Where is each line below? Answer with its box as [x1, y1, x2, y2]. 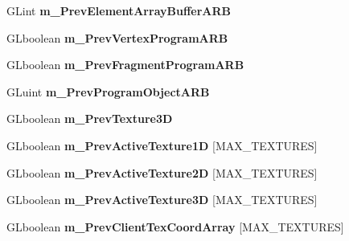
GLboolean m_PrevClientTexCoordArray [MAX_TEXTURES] [6, 218, 344, 235]
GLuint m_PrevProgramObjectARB [6, 83, 210, 100]
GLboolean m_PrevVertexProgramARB [6, 29, 228, 46]
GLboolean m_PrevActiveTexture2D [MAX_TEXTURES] [6, 164, 318, 181]
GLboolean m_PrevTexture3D [6, 110, 173, 127]
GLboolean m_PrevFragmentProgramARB [6, 56, 244, 73]
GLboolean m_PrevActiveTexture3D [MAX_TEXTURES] [6, 191, 318, 208]
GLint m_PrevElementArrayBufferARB [6, 2, 232, 18]
